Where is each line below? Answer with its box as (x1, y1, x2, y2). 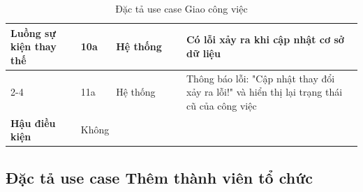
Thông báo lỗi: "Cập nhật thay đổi (186, 71, 335, 85)
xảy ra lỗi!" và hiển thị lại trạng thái (186, 84, 343, 99)
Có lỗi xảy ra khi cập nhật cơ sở (186, 32, 344, 47)
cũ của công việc (186, 98, 257, 112)
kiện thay (10, 39, 57, 54)
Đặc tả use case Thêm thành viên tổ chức (6, 166, 313, 188)
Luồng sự (10, 25, 56, 40)
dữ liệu (186, 45, 221, 60)
